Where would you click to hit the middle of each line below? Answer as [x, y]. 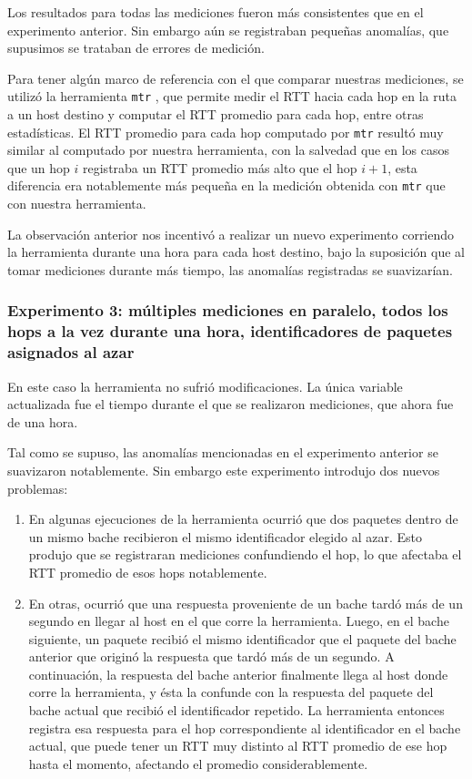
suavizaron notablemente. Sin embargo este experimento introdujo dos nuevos [224, 470]
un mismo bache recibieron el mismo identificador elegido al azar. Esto [226, 536]
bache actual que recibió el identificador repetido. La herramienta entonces [236, 710]
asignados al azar [71, 352]
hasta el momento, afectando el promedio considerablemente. [198, 763]
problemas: [38, 488]
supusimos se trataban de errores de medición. [136, 48]
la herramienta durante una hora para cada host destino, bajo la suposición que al [236, 252]
